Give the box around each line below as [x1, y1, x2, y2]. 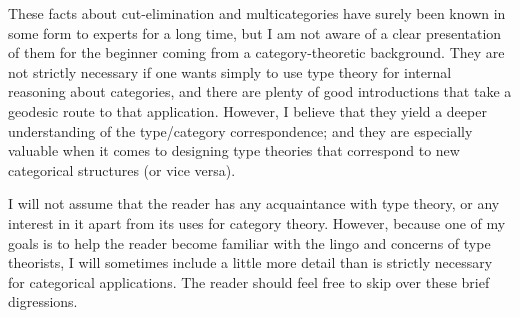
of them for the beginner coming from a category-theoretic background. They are [8, 42, 505, 63]
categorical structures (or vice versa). [8, 159, 236, 180]
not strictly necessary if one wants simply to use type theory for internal [8, 61, 452, 82]
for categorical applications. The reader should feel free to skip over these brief [8, 271, 490, 292]
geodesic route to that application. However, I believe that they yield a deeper [8, 100, 487, 121]
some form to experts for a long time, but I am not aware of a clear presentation [8, 22, 502, 43]
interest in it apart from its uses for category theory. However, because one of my [8, 212, 506, 233]
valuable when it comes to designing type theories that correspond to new [8, 140, 460, 161]
